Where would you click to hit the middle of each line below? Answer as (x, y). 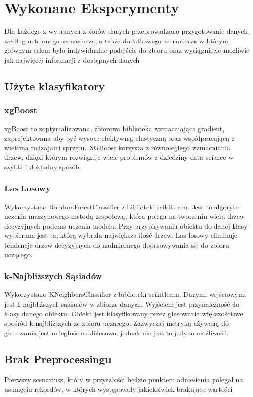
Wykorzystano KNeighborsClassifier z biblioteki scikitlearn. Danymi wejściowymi (125, 294)
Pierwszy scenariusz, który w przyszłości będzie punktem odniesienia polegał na (124, 379)
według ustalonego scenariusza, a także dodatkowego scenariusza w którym (116, 40)
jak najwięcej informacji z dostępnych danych (72, 59)
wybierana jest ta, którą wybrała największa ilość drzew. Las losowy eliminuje (121, 235)
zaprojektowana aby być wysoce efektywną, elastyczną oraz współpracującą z (120, 138)
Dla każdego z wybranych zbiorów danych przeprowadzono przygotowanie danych (126, 31)
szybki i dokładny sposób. (43, 166)
